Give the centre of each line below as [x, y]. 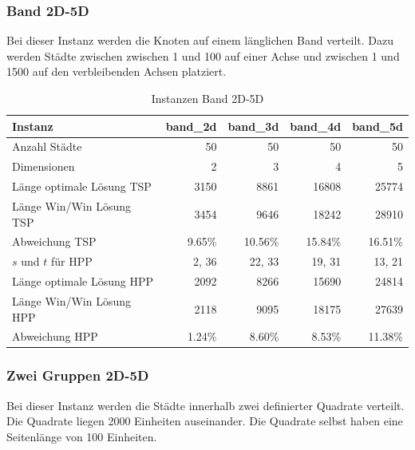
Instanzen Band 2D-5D [207, 98]
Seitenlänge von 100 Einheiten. [82, 436]
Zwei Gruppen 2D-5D [78, 375]
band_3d [253, 126]
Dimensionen [43, 166]
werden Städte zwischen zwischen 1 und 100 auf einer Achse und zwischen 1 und [203, 55]
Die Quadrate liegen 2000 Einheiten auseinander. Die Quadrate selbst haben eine [205, 421]
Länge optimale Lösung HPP [83, 281]
